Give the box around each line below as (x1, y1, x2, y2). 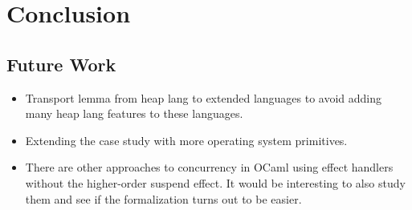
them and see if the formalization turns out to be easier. (25, 190, 302, 207)
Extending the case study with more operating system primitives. (25, 131, 348, 148)
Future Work (6, 51, 116, 76)
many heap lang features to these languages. (25, 105, 243, 122)
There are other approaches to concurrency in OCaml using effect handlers (25, 159, 394, 176)
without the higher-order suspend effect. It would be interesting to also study (25, 174, 406, 191)
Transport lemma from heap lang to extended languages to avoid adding (25, 89, 382, 106)
